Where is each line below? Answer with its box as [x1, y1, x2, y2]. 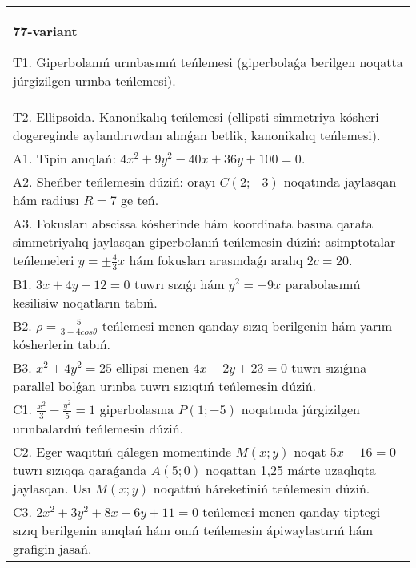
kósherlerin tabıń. [13, 335, 110, 354]
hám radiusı [13, 191, 79, 209]
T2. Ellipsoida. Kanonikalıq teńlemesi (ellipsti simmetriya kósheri [13, 107, 379, 126]
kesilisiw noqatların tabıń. [13, 292, 158, 312]
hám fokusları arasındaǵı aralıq [129, 251, 303, 269]
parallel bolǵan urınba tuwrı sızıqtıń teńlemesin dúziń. [13, 377, 317, 396]
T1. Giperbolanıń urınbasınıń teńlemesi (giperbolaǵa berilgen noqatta [13, 53, 403, 71]
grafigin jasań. [13, 538, 92, 558]
